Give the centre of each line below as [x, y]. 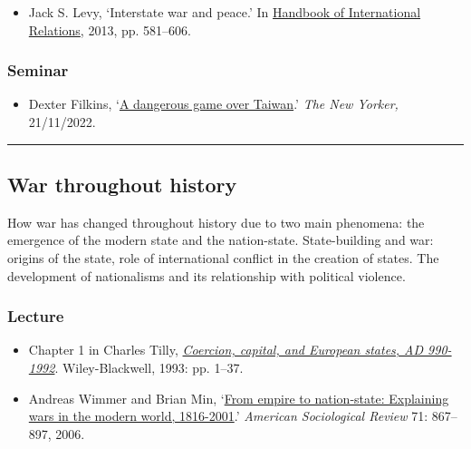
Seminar [38, 70]
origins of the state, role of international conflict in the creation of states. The [223, 257]
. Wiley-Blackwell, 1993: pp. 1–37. [149, 367]
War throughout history [122, 184]
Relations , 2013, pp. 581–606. [110, 29]
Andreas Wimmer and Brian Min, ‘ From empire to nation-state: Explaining [239, 398]
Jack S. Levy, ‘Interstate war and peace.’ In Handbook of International [225, 12]
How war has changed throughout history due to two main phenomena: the [216, 222]
